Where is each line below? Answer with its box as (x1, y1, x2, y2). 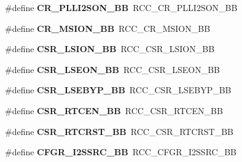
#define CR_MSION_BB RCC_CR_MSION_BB (5, 21, 211, 34)
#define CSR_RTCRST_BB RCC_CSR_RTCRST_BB (5, 125, 234, 137)
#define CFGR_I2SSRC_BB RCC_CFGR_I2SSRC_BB (5, 145, 236, 158)
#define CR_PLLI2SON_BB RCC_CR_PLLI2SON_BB (5, 1, 238, 13)
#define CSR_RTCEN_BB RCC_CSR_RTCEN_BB (5, 104, 223, 117)
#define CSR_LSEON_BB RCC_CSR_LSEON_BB (5, 63, 221, 75)
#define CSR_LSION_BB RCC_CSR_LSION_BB (5, 42, 215, 55)
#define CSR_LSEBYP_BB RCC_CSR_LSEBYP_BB (5, 83, 232, 96)
